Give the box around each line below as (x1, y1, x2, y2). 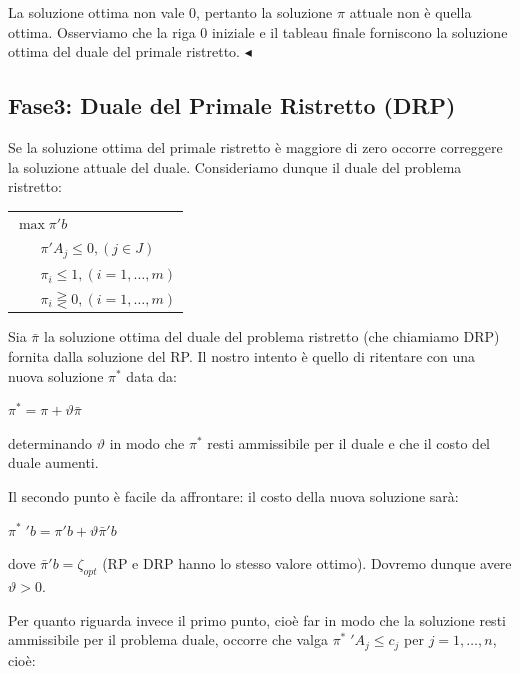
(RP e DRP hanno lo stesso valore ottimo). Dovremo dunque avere (102, 553, 512, 574)
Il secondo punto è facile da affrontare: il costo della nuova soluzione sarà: (8, 485, 459, 506)
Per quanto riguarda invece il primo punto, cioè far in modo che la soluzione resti (8, 609, 506, 630)
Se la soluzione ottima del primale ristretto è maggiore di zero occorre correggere (8, 136, 503, 157)
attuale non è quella (349, 2, 472, 22)
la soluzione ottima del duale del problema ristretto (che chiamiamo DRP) (43, 326, 500, 347)
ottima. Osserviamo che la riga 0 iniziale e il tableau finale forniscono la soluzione (8, 21, 508, 42)
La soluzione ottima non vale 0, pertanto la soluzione (8, 2, 333, 22)
